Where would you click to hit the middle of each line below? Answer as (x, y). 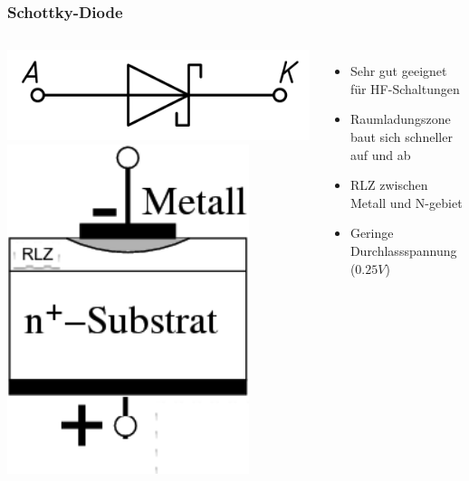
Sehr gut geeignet (398, 71)
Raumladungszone (400, 119)
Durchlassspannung (403, 250)
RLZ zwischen (389, 185)
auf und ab (380, 154)
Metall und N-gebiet (406, 202)
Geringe (372, 233)
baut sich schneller (401, 137)
